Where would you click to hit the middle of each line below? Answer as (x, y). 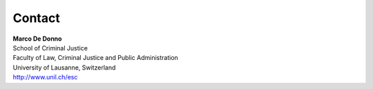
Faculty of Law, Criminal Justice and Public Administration (96, 58)
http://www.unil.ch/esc (45, 77)
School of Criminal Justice (50, 48)
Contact (36, 18)
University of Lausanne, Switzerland (64, 67)
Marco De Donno (37, 39)
